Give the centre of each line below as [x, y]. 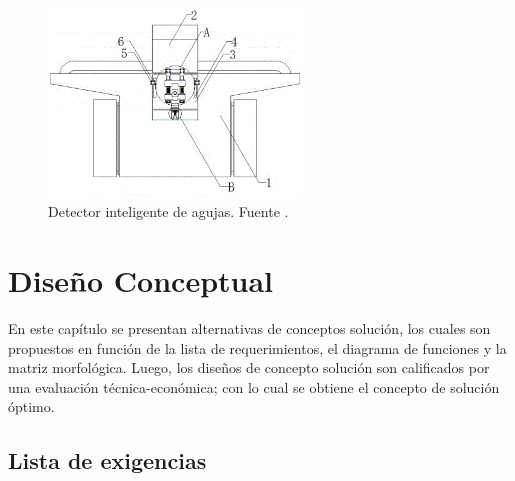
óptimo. [31, 406]
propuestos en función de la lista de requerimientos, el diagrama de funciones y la [257, 347]
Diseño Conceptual [141, 280]
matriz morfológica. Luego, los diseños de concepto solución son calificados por [249, 367]
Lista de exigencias [107, 460]
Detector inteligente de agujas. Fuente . [168, 211]
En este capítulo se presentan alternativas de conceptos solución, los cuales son [249, 328]
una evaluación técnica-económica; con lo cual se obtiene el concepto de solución [254, 386]
